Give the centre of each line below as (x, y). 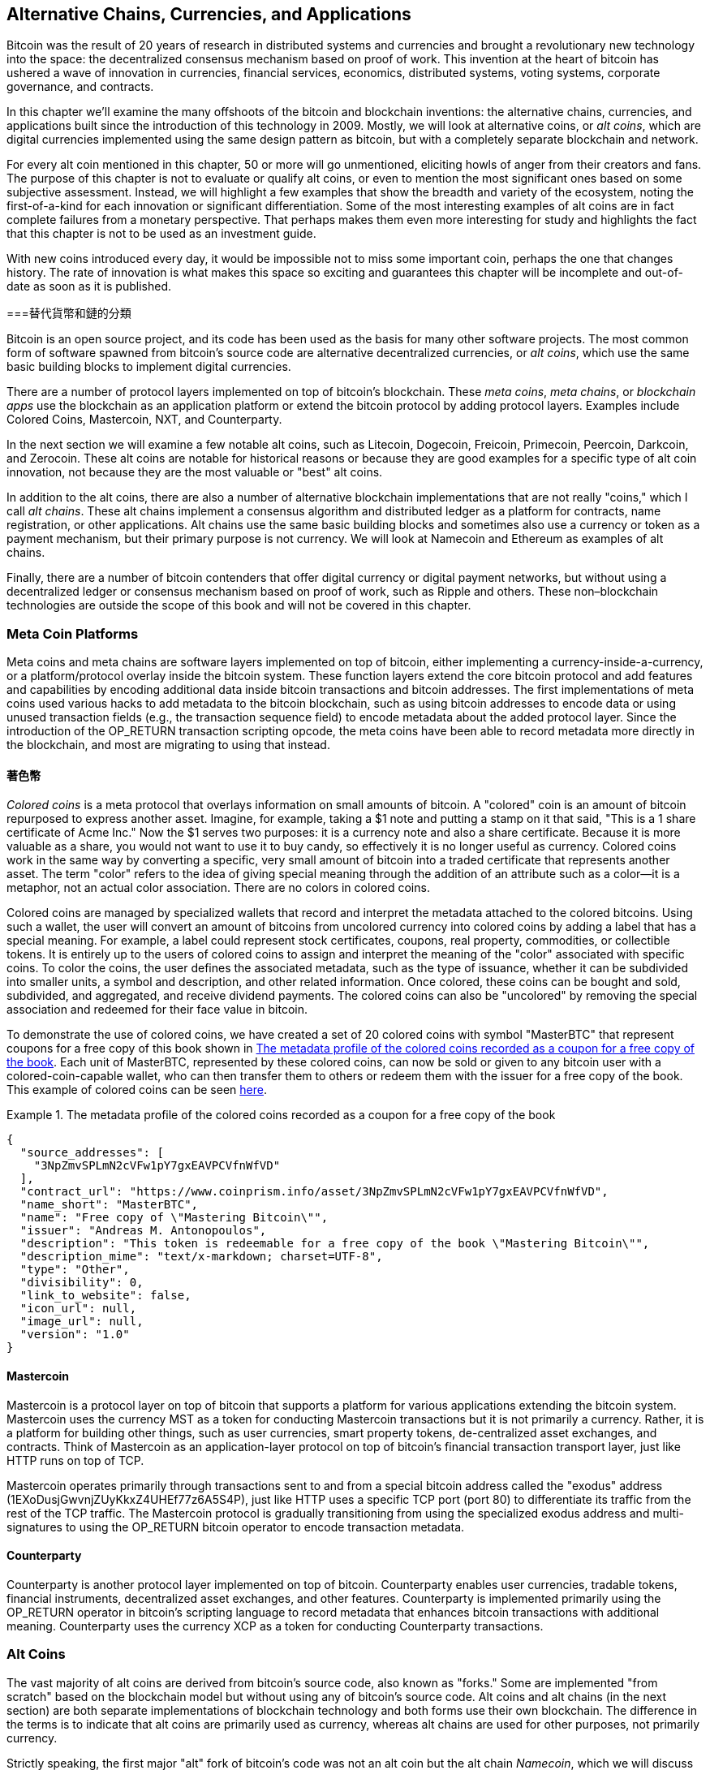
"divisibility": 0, (82, 1283)
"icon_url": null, (78, 1309)
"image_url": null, (82, 1322)
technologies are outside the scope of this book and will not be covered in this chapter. (239, 605)
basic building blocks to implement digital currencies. (149, 367)
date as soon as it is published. (89, 286)
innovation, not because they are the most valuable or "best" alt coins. (195, 472)
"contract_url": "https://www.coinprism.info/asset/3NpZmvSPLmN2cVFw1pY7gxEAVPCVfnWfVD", (314, 1192)
